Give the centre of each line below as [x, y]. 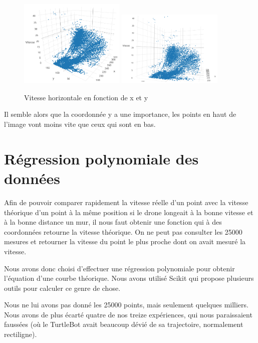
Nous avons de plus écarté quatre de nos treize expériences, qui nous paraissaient [128, 314]
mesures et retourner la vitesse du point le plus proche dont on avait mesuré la [125, 241]
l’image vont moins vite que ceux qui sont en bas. [80, 124]
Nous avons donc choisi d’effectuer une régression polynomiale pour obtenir [119, 268]
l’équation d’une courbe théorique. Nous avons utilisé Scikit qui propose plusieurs [129, 278]
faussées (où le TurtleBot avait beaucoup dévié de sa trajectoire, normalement [124, 324]
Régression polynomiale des [101, 158]
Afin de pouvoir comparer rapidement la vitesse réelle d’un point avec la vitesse [126, 202]
